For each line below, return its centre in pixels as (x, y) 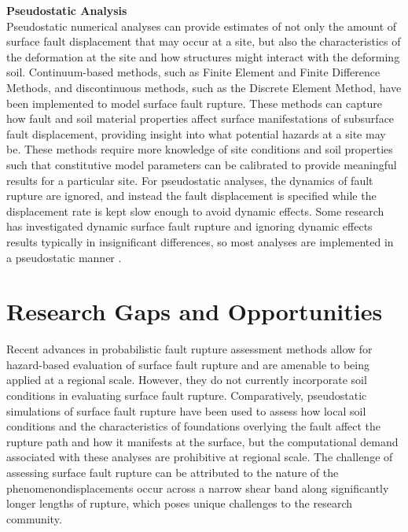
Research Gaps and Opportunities (195, 311)
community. (34, 518)
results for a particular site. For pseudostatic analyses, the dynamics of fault (190, 180)
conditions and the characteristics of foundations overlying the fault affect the (194, 426)
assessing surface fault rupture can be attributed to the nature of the (173, 472)
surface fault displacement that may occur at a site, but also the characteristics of (204, 41)
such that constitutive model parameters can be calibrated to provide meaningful (202, 164)
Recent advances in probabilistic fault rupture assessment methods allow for (189, 349)
